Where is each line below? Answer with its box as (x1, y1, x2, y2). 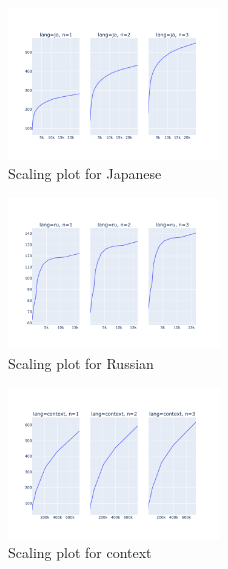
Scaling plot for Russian (8, 352, 154, 373)
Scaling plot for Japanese (8, 163, 162, 184)
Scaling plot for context (8, 542, 152, 563)
